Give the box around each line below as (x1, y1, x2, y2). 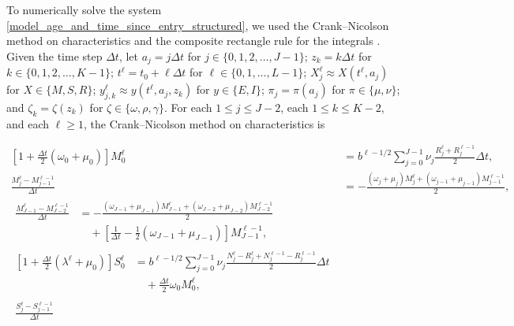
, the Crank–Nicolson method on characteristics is (83, 115, 325, 132)
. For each (163, 99, 212, 116)
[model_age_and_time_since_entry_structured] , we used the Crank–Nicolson (6, 17, 389, 33)
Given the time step (6, 47, 103, 64)
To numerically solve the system (6, 2, 162, 17)
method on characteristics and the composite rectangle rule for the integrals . (6, 32, 381, 49)
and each (6, 115, 50, 132)
